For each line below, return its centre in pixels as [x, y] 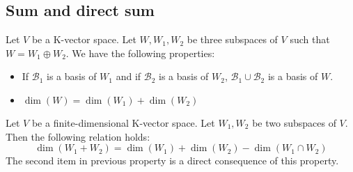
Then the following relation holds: [78, 136]
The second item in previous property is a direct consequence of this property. [172, 161]
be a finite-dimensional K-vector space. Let [123, 122]
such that [310, 39]
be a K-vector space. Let [84, 39]
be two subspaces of [294, 122]
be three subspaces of [232, 39]
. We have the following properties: [140, 53]
